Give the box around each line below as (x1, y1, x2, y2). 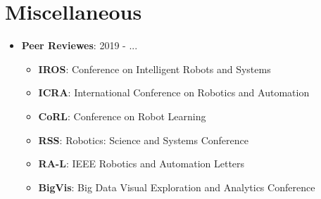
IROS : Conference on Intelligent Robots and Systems (38, 61, 271, 76)
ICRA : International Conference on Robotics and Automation (38, 85, 310, 100)
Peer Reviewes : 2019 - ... (21, 38, 138, 53)
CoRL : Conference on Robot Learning (38, 108, 206, 123)
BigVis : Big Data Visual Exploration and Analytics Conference (38, 179, 315, 194)
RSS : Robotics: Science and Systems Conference (38, 132, 248, 147)
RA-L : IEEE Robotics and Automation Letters (38, 156, 245, 171)
